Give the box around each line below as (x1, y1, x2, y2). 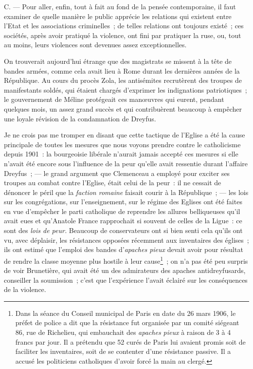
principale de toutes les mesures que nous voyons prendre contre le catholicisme (4, 139, 241, 149)
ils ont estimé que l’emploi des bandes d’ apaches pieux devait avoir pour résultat (4, 244, 243, 254)
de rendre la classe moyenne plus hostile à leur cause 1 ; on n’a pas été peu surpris (4, 254, 248, 266)
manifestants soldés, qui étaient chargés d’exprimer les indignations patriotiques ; (4, 84, 247, 95)
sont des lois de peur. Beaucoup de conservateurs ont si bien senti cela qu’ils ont (4, 225, 243, 235)
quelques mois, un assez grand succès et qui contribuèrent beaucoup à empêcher (4, 103, 242, 114)
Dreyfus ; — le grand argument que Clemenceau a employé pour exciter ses (4, 168, 230, 178)
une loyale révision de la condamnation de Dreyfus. (4, 113, 156, 123)
